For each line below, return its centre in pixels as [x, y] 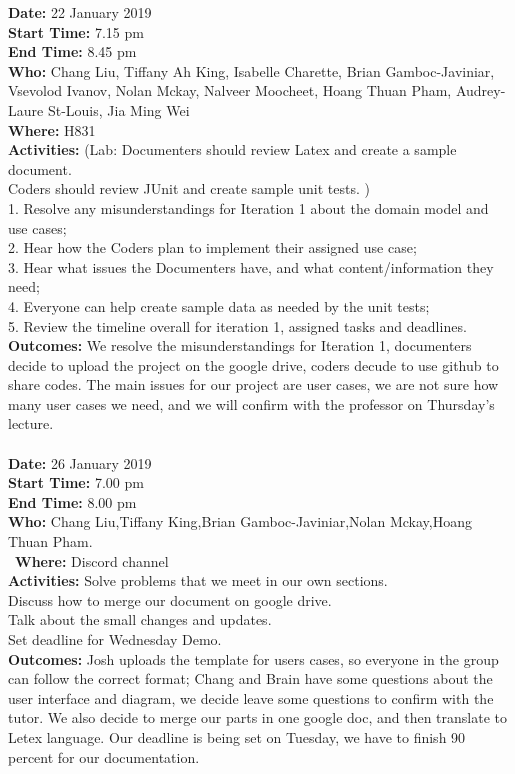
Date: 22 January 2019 [80, 12]
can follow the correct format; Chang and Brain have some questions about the [250, 678]
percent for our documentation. [104, 756]
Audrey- [480, 90]
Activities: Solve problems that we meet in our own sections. [198, 580]
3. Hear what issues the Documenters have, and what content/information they [251, 266]
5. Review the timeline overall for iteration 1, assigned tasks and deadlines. [237, 325]
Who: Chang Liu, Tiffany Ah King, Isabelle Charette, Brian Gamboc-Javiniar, [251, 70]
